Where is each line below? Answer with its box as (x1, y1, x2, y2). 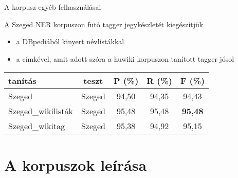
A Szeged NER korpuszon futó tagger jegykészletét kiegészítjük (4, 19, 204, 29)
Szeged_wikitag (8, 120, 65, 132)
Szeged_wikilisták (8, 105, 73, 117)
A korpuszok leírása (4, 154, 147, 175)
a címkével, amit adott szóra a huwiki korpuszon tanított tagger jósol (16, 53, 234, 64)
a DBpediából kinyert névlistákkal (16, 36, 124, 47)
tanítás (8, 75, 36, 87)
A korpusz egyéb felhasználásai (4, 2, 101, 12)
